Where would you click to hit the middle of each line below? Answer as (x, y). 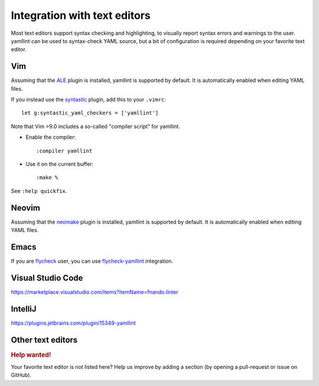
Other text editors (44, 340)
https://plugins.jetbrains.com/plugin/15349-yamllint (73, 323)
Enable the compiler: (51, 137)
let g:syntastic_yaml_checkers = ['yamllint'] (90, 113)
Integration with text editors (81, 15)
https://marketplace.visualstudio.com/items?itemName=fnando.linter (95, 292)
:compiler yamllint (64, 151)
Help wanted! (31, 355)
